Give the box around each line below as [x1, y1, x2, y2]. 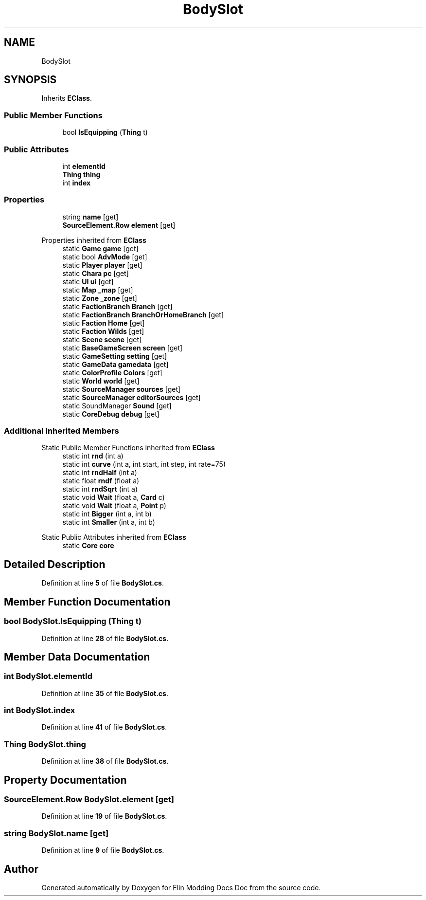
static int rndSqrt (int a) [62, 485, 138, 494]
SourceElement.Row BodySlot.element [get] [4, 794, 174, 805]
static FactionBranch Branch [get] [62, 302, 173, 311]
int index [62, 178, 91, 187]
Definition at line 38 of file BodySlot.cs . [41, 757, 169, 766]
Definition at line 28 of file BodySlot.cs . [41, 634, 169, 643]
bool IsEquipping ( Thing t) [62, 128, 148, 137]
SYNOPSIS [4, 73, 57, 86]
